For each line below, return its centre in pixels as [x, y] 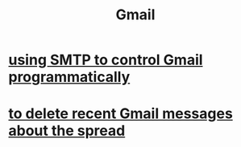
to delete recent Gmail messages [121, 114]
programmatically [69, 77]
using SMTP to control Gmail [106, 60]
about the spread [67, 131]
